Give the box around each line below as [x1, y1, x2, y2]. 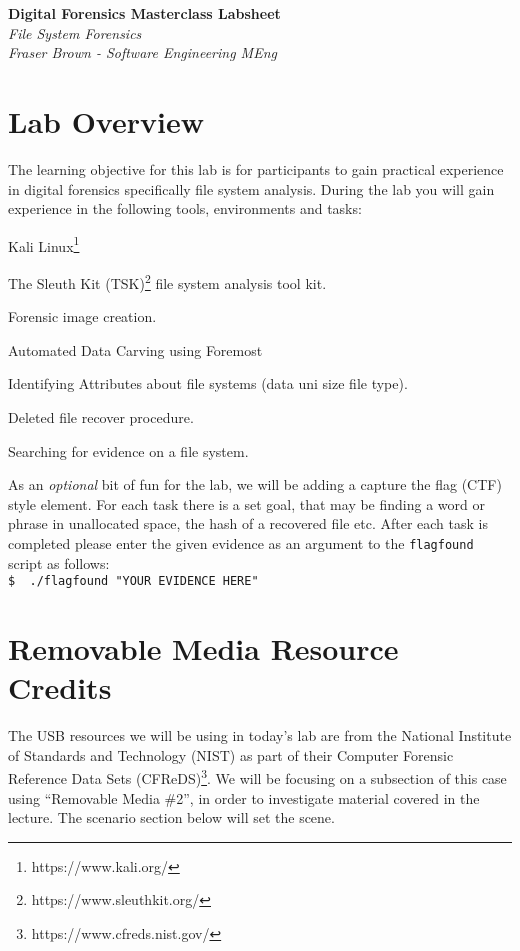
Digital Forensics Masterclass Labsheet [8, 3, 281, 23]
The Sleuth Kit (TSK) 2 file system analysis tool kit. [8, 269, 327, 293]
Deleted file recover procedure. [8, 406, 194, 427]
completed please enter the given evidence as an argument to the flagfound [8, 532, 474, 553]
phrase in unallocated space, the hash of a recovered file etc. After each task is [8, 513, 488, 534]
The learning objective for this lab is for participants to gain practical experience [8, 158, 504, 179]
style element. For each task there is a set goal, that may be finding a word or [8, 493, 485, 514]
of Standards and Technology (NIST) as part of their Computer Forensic [8, 744, 454, 765]
